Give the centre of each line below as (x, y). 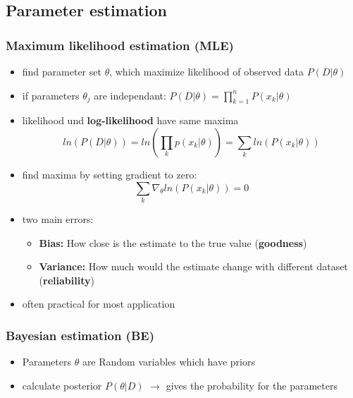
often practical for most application (99, 304)
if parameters (51, 95)
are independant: (130, 95)
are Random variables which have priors (168, 362)
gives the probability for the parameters (252, 385)
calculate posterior (62, 385)
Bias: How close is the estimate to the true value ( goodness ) (173, 242)
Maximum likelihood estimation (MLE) (120, 45)
